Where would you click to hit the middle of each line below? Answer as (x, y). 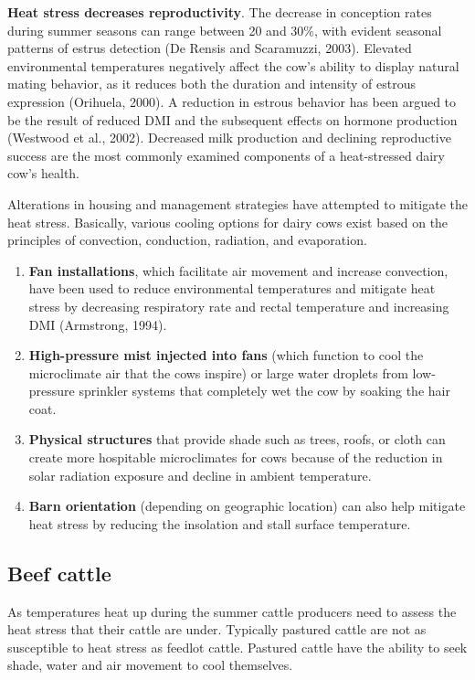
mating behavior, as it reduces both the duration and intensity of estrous (212, 84)
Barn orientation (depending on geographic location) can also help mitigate (247, 506)
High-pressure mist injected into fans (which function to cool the (226, 355)
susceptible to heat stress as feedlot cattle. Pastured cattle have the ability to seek (237, 647)
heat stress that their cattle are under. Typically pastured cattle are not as (217, 629)
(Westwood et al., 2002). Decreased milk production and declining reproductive (229, 138)
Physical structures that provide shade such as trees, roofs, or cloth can (237, 439)
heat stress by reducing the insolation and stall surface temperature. (220, 523)
